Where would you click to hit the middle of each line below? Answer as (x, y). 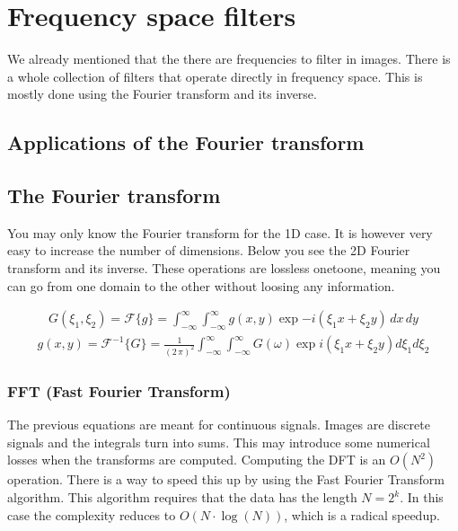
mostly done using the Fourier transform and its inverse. (162, 94)
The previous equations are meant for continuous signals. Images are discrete (219, 425)
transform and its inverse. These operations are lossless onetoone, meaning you (224, 268)
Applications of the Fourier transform (186, 142)
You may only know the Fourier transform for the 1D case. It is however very (220, 232)
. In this (422, 497)
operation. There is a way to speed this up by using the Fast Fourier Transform (226, 479)
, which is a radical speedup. (362, 514)
